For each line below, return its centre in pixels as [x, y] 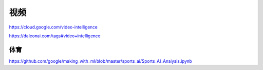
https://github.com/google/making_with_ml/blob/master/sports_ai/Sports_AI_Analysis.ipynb [101, 61]
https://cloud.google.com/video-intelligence [53, 27]
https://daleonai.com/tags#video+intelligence [55, 36]
